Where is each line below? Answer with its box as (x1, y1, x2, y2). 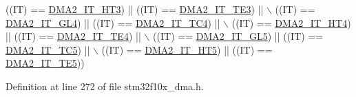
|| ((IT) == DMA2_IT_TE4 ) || (6, 29, 141, 43)
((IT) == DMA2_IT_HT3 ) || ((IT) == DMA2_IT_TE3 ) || (6, 2, 264, 16)
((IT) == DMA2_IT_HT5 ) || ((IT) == (101, 42, 273, 56)
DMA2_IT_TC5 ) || (6, 42, 90, 56)
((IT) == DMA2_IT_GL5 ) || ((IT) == (153, 29, 324, 43)
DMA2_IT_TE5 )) (6, 56, 85, 70)
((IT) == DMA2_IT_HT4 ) (231, 15, 351, 30)
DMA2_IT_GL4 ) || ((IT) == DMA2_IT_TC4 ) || (6, 15, 220, 30)
